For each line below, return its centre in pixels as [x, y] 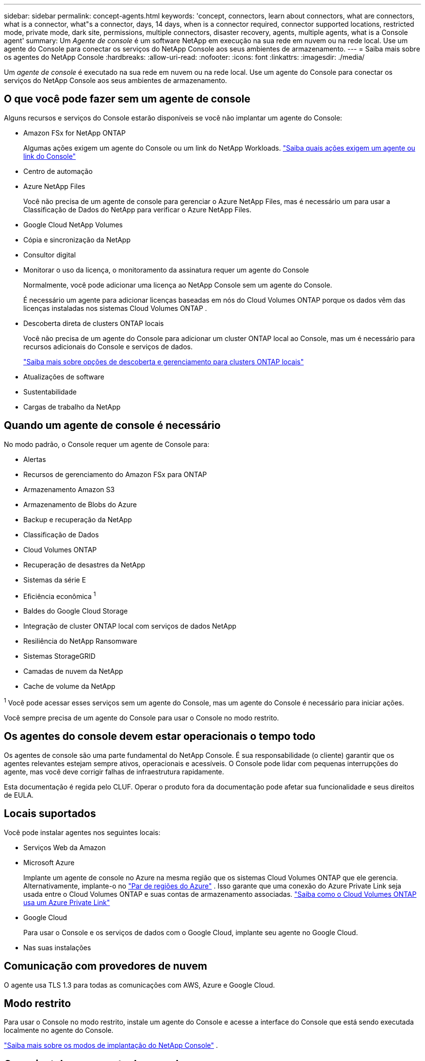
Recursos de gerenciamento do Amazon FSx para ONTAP [115, 474]
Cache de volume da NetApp [69, 686]
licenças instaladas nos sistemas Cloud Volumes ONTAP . [115, 308]
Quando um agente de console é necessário [112, 426]
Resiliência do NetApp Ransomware [80, 641]
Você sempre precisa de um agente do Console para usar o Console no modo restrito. [141, 718]
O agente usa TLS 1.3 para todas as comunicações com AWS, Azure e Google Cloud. [139, 985]
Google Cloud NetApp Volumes [73, 224]
